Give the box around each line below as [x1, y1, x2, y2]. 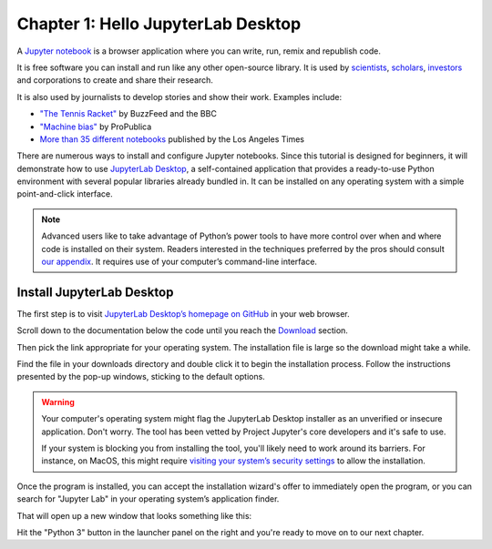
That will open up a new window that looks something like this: [16, 510, 252, 521]
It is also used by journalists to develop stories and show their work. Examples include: [16, 91, 342, 102]
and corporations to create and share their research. [16, 75, 214, 86]
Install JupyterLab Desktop [16, 284, 174, 300]
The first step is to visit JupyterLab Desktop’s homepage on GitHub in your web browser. [16, 308, 350, 319]
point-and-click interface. [16, 188, 113, 199]
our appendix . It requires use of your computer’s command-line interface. [41, 256, 318, 268]
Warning [41, 396, 75, 407]
